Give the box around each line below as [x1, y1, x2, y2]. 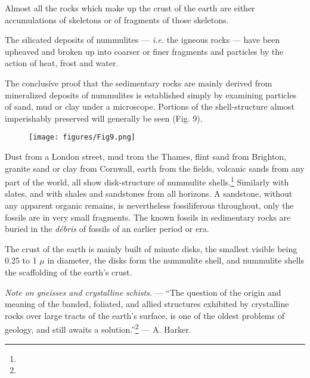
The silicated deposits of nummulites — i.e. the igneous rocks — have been [5, 33, 280, 46]
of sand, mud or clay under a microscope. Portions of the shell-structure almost [5, 100, 294, 113]
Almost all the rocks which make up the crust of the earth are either [5, 2, 255, 14]
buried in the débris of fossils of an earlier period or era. [5, 222, 209, 235]
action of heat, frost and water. [5, 57, 119, 69]
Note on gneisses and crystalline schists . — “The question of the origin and [5, 286, 281, 298]
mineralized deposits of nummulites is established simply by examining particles [5, 88, 297, 101]
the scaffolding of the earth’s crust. [5, 266, 132, 278]
